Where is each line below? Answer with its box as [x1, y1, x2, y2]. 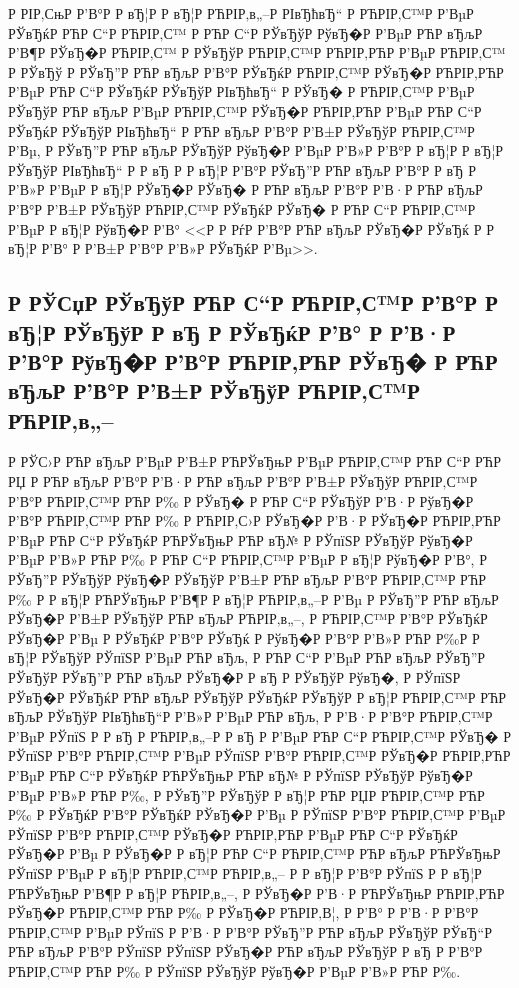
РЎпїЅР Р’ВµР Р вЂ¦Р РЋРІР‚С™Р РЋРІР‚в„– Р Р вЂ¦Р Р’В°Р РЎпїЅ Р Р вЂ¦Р [8, 862, 482, 883]
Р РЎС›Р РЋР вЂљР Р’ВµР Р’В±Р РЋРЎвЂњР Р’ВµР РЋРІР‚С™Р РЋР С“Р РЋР [8, 451, 501, 472]
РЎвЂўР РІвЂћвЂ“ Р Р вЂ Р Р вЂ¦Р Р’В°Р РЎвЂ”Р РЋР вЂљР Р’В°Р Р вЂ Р [8, 159, 477, 180]
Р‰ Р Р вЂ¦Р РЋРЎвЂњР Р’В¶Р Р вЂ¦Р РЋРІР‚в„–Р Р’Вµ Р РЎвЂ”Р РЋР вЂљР [8, 588, 499, 609]
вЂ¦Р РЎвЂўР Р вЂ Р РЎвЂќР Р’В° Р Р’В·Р [8, 316, 456, 347]
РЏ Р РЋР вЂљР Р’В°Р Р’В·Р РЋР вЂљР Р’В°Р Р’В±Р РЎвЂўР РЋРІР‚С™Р [8, 471, 478, 492]
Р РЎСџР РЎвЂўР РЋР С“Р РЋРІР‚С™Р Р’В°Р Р [8, 287, 498, 318]
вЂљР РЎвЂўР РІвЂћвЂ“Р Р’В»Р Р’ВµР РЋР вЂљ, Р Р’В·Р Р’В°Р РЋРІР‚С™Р [8, 706, 493, 727]
